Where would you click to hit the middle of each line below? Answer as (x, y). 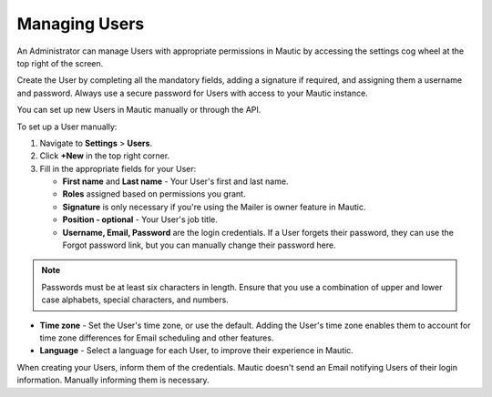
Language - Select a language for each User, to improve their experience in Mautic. (197, 351)
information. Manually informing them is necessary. (113, 380)
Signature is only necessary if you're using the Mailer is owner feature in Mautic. (214, 207)
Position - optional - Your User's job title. (140, 219)
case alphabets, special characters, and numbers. (135, 300)
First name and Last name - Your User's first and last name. (175, 181)
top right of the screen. (60, 63)
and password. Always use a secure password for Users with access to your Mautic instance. (192, 93)
